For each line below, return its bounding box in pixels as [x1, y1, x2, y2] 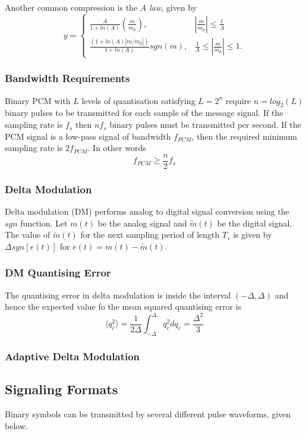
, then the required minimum [191, 130, 297, 142]
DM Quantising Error [5, 265, 111, 280]
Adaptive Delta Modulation [5, 349, 140, 364]
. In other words [87, 141, 146, 154]
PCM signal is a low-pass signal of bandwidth [5, 130, 171, 142]
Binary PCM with [5, 94, 71, 106]
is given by [233, 228, 272, 241]
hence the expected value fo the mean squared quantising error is [5, 300, 242, 313]
